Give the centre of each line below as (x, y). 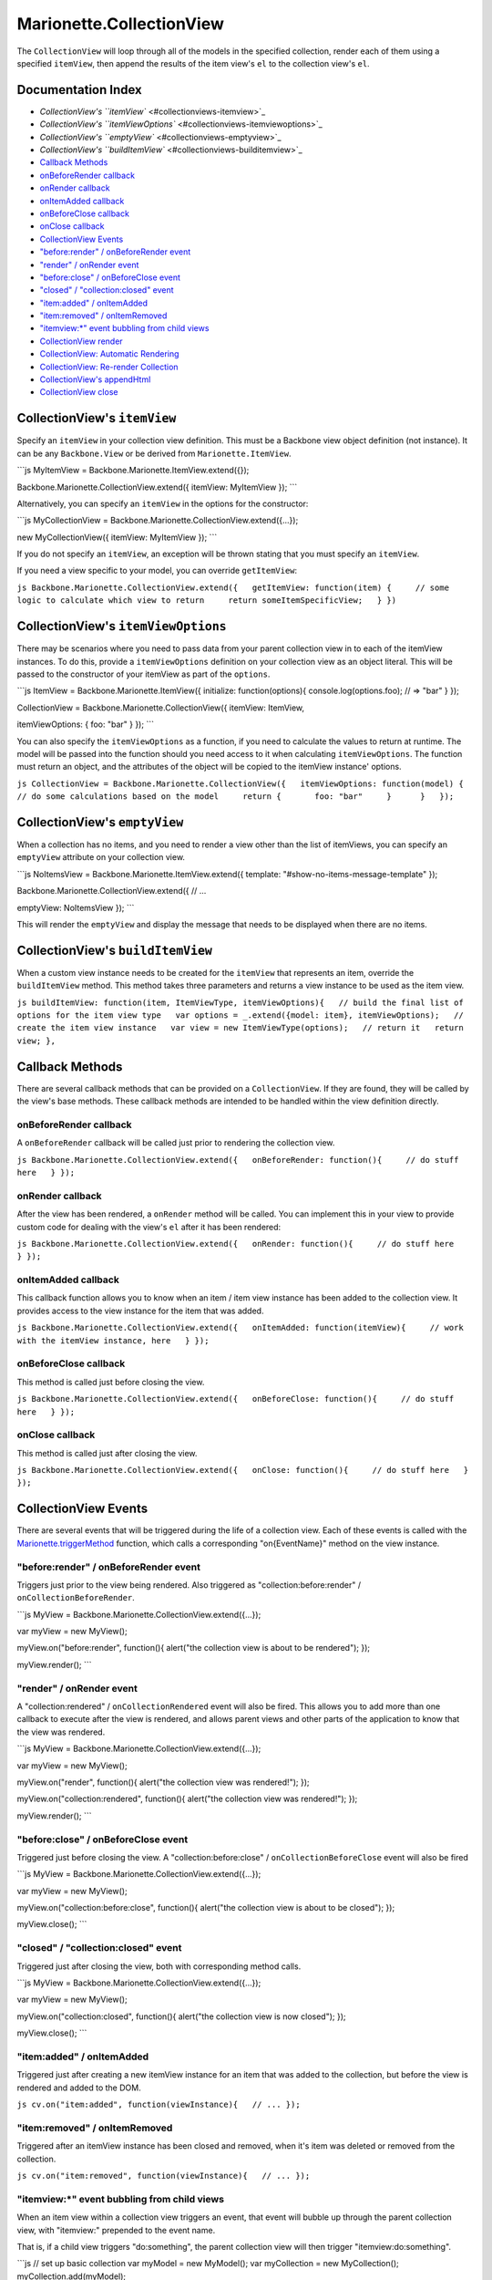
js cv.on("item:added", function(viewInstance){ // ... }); (159, 2105)
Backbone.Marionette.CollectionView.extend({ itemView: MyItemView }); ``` (157, 487)
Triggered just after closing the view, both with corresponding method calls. (159, 1966)
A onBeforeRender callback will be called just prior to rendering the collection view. (176, 1143)
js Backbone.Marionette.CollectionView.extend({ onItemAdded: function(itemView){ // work (240, 1328)
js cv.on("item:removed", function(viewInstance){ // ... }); (164, 2176)
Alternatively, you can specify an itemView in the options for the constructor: (163, 503)
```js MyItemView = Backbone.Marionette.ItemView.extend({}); (133, 471)
